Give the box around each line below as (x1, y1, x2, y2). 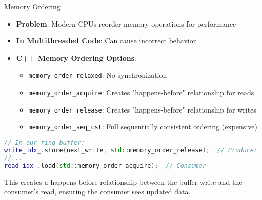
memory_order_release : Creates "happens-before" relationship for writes (28, 104, 256, 115)
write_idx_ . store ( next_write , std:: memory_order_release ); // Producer (4, 146, 258, 154)
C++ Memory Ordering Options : (16, 52, 136, 63)
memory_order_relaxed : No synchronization (28, 70, 167, 80)
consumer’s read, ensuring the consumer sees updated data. (4, 186, 191, 197)
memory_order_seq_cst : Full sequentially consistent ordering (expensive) (28, 121, 257, 132)
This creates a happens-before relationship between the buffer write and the (4, 176, 243, 187)
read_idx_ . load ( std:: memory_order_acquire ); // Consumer (4, 162, 206, 169)
